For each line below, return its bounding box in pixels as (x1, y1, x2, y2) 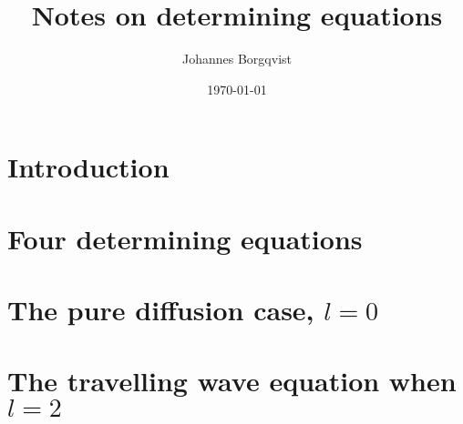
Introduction (7, 148, 170, 186)
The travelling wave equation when (7, 362, 457, 399)
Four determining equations (7, 219, 363, 257)
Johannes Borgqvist (182, 49, 292, 68)
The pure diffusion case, (7, 291, 314, 328)
